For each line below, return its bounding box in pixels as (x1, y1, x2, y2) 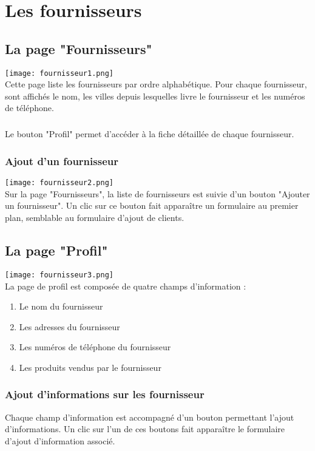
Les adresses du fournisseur (19, 320, 120, 333)
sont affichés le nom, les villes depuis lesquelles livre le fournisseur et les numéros (5, 89, 305, 102)
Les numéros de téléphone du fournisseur (19, 341, 171, 353)
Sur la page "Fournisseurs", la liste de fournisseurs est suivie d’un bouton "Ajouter (5, 187, 310, 200)
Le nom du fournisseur (19, 300, 103, 313)
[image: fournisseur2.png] (5, 178, 113, 188)
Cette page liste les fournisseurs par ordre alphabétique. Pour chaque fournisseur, (5, 78, 307, 90)
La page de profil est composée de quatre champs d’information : (5, 279, 246, 292)
